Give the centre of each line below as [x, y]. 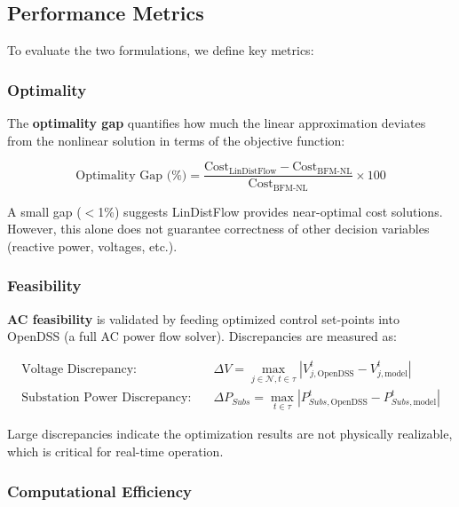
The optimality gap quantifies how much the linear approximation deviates [217, 123]
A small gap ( [44, 211]
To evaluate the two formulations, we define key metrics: [161, 50]
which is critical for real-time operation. [115, 451]
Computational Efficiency [100, 491]
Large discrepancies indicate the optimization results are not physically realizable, [230, 434]
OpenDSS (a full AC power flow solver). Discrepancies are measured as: [202, 336]
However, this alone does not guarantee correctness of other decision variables [218, 229]
